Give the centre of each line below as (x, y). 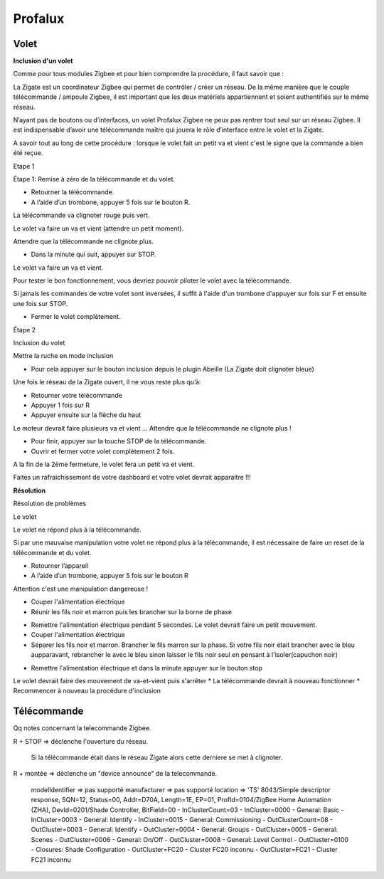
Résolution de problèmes (50, 504)
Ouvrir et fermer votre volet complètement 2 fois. (103, 451)
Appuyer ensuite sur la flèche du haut (86, 415)
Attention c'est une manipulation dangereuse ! (81, 589)
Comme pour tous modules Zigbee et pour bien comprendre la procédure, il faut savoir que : (149, 74)
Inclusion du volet (39, 343)
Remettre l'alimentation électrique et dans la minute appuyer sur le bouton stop (147, 668)
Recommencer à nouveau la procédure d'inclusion (87, 691)
